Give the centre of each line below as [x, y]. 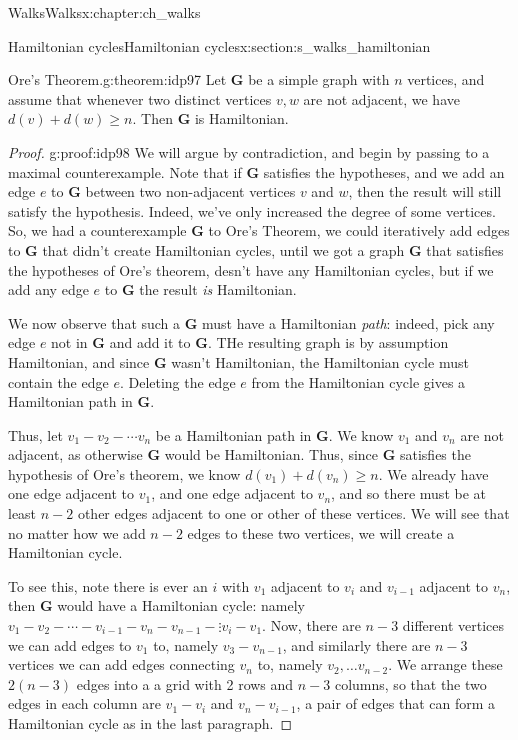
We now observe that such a [94, 322]
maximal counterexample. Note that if [125, 171]
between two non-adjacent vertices [190, 191]
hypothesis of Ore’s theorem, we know [124, 473]
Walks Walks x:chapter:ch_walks [104, 12]
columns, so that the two [410, 683]
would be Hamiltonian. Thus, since [271, 454]
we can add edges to [70, 644]
